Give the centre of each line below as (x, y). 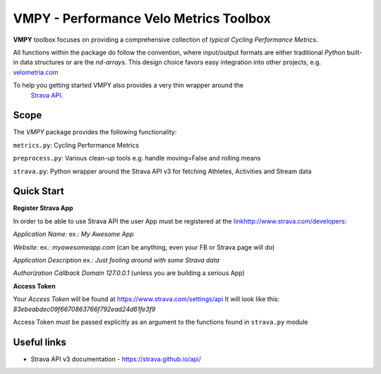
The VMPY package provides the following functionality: (95, 132)
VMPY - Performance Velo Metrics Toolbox (142, 18)
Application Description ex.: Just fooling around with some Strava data (116, 260)
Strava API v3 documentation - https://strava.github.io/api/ (116, 359)
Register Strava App (43, 208)
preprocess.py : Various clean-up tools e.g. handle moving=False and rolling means (137, 158)
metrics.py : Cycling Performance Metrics (76, 145)
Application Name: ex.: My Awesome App (73, 234)
